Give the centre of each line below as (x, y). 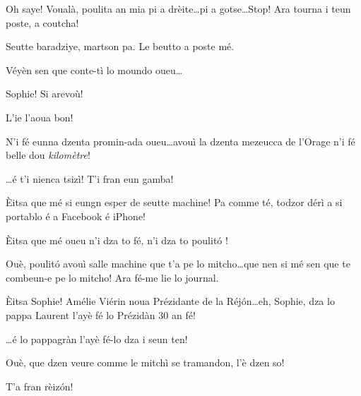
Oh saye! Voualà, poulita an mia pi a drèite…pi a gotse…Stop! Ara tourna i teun (178, 8)
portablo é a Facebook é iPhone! (76, 216)
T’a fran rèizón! (40, 386)
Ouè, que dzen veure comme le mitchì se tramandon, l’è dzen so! (145, 362)
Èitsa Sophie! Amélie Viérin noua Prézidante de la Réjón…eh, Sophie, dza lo (170, 301)
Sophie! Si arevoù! (45, 94)
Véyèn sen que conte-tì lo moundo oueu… (94, 70)
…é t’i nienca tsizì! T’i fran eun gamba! (90, 178)
